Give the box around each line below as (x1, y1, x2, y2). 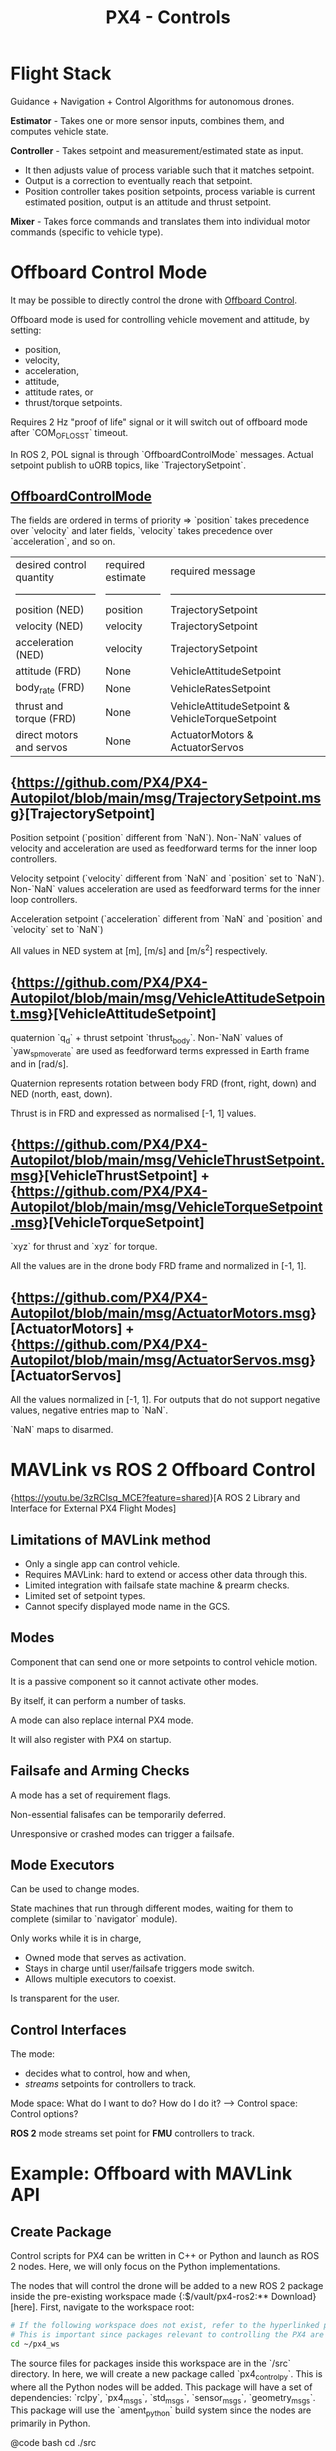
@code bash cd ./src (10, 2437, 97, 2449)
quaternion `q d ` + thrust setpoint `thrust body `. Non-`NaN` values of (10, 1031, 283, 1046)
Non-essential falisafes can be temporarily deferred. (10, 1808, 227, 1820)
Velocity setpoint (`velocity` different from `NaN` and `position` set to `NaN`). (10, 872, 325, 885)
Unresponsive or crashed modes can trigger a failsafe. (10, 1827, 235, 1840)
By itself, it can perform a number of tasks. (10, 1694, 187, 1706)
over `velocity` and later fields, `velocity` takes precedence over (10, 525, 273, 537)
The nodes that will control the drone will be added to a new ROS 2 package (10, 2280, 324, 2292)
